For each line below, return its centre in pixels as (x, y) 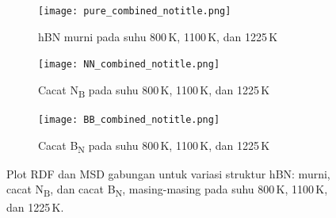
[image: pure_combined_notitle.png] (135, 11)
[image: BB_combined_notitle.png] (129, 120)
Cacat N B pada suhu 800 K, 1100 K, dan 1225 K (154, 90)
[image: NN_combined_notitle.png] (129, 65)
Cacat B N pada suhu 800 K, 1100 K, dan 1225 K (154, 146)
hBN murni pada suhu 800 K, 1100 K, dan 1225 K (158, 36)
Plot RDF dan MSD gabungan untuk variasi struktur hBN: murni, (168, 173)
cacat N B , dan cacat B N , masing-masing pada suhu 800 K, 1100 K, (167, 190)
